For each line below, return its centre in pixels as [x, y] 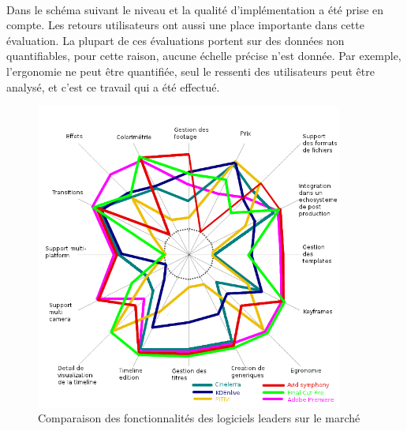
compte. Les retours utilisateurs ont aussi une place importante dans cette [185, 25]
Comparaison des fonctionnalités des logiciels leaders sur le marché [199, 418]
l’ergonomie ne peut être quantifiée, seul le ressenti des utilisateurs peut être [190, 71]
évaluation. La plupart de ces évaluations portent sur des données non [175, 40]
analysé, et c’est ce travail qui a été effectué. [113, 86]
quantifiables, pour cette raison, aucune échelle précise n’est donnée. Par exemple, [204, 56]
